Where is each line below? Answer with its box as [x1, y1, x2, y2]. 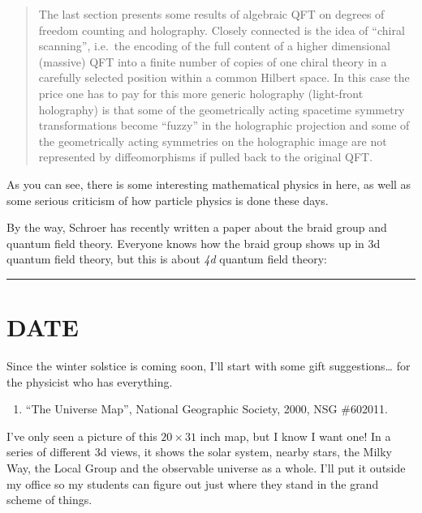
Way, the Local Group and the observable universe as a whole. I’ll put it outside [6, 460, 406, 476]
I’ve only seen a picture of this [6, 427, 157, 444]
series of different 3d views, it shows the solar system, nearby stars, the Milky [6, 443, 392, 460]
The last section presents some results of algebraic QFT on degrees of [38, 6, 385, 22]
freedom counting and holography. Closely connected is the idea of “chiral [38, 21, 405, 38]
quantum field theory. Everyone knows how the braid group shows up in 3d [6, 234, 381, 251]
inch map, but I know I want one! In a [200, 427, 391, 444]
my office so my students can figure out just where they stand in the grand [6, 475, 379, 492]
